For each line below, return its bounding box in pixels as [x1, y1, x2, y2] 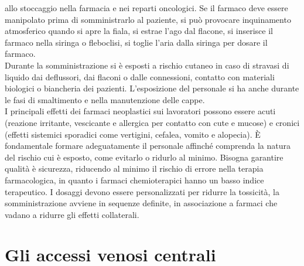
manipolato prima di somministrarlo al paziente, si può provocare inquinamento [5, 13, 291, 25]
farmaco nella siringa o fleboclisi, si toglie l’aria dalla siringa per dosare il [5, 36, 268, 48]
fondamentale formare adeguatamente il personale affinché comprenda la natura [5, 139, 291, 152]
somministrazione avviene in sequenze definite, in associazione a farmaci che [5, 197, 278, 209]
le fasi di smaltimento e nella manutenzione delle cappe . [5, 93, 205, 105]
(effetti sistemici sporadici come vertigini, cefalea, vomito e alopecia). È [5, 128, 261, 140]
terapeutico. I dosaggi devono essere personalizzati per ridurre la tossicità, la [5, 185, 279, 197]
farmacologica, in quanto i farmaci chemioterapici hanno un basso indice [5, 173, 264, 186]
